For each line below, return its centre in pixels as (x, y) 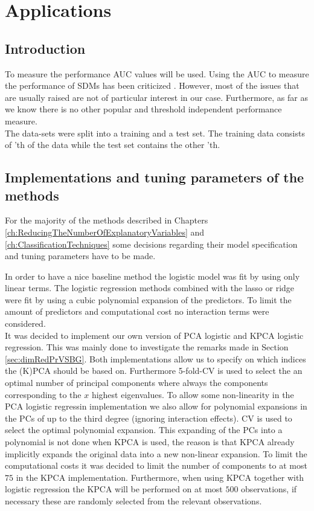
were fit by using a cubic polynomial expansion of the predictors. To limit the (148, 299)
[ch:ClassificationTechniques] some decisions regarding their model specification (151, 244)
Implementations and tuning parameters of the (155, 177)
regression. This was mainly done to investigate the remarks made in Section (147, 347)
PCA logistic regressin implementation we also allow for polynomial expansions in (156, 406)
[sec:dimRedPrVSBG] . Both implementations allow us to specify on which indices (155, 358)
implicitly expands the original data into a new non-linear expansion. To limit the (156, 453)
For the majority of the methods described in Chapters (107, 220)
